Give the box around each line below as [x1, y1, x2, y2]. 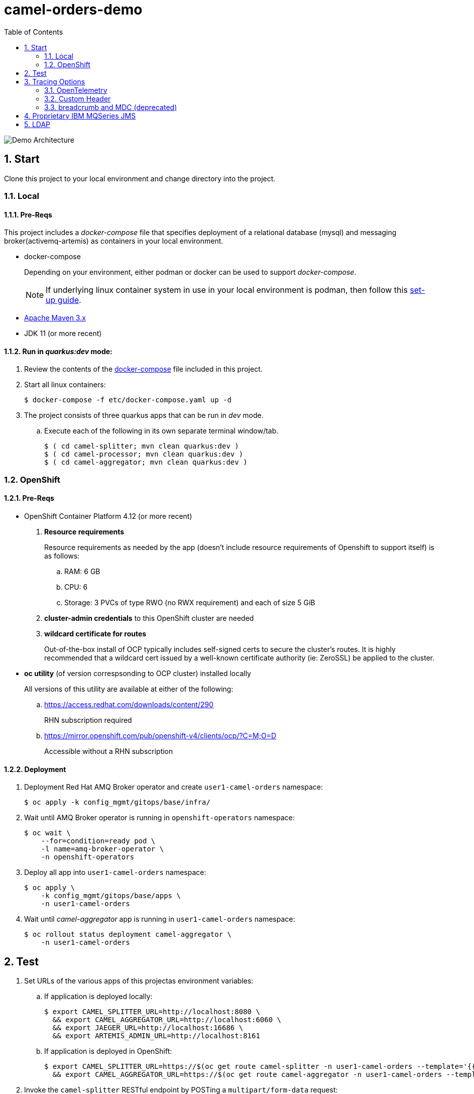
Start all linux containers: [24, 380, 106, 389]
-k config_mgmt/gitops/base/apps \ [41, 892, 181, 900]
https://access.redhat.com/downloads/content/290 [44, 700, 214, 709]
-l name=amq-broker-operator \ [41, 845, 164, 853]
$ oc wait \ [24, 829, 71, 837]
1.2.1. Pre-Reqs [4, 494, 54, 503]
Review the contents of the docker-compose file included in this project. [24, 365, 263, 374]
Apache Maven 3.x [24, 313, 86, 322]
